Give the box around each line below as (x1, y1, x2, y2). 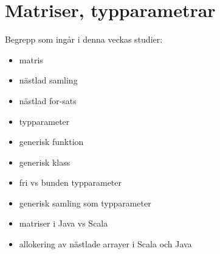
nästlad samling (19, 74, 78, 86)
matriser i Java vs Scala (19, 217, 108, 230)
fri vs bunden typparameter (19, 176, 122, 189)
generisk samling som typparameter (19, 196, 151, 209)
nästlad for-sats (19, 94, 77, 107)
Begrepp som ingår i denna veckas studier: (5, 33, 163, 46)
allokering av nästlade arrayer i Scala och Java (19, 238, 192, 250)
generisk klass (19, 155, 70, 168)
